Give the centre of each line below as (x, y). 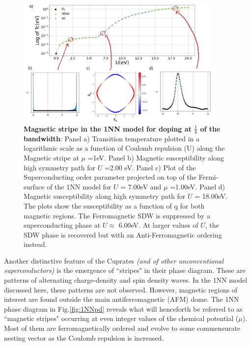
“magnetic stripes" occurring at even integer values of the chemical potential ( (121, 318)
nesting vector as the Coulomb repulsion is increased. (84, 337)
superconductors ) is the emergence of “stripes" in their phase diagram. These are (125, 270)
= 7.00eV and (141, 186)
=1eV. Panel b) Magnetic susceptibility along (156, 157)
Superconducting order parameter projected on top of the (110, 177)
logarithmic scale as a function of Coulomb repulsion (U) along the (124, 148)
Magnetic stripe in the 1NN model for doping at (108, 128)
